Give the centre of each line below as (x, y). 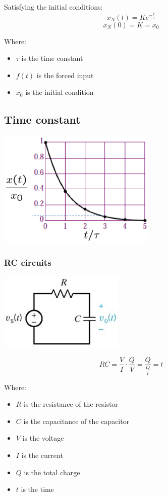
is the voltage (43, 438)
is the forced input (65, 75)
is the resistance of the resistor (71, 404)
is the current (42, 455)
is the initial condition (60, 92)
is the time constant (52, 58)
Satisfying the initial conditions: (53, 7)
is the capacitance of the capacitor (76, 421)
